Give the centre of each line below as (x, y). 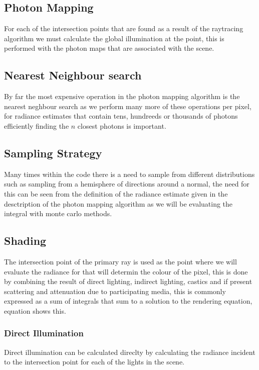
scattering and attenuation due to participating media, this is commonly (115, 291)
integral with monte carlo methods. (58, 213)
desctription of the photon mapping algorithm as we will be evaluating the (118, 203)
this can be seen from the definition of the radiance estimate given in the (116, 193)
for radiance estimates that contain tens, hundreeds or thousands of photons (121, 116)
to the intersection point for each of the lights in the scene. (94, 362)
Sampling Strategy (53, 153)
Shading (25, 241)
